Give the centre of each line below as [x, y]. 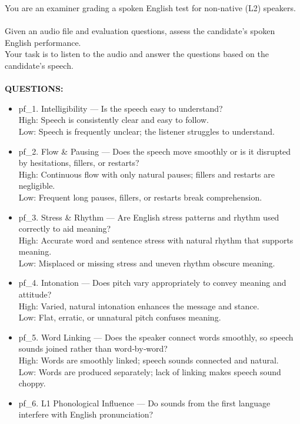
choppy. [32, 383]
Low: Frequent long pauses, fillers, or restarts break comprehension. [140, 197]
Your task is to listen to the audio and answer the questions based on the [137, 54]
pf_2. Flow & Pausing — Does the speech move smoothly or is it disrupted [155, 151]
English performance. [43, 42]
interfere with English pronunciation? [86, 414]
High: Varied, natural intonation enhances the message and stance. [139, 306]
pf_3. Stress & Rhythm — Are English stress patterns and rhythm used [149, 217]
